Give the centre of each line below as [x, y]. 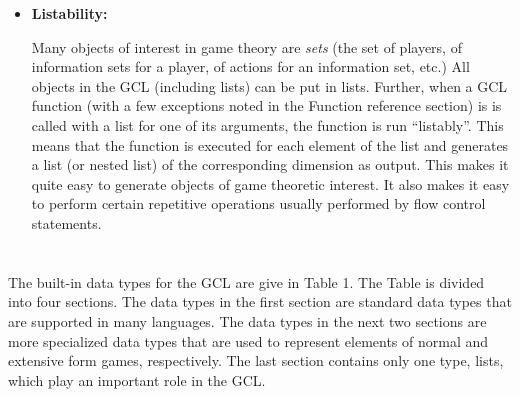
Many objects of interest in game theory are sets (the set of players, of [246, 46]
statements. [66, 222]
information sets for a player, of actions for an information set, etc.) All [250, 66]
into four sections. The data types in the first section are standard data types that [260, 301]
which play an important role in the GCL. [137, 379]
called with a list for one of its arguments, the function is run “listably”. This [267, 124]
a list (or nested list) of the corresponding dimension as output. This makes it [270, 164]
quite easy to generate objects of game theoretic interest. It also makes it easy [270, 183]
